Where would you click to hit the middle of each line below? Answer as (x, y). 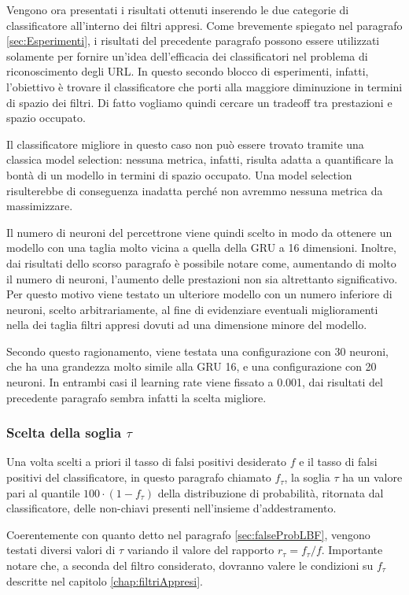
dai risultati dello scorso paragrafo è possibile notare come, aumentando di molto (201, 262)
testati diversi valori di (61, 550)
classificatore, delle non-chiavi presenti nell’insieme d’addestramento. (171, 508)
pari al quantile (43, 492)
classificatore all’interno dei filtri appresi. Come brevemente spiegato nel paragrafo (204, 25)
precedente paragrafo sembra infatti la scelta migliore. (136, 397)
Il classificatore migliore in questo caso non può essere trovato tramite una (185, 144)
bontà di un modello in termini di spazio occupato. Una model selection (179, 174)
